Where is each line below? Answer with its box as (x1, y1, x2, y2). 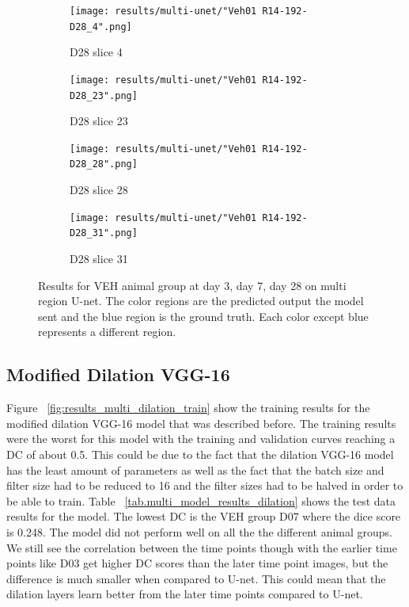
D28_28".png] (70, 158, 138, 170)
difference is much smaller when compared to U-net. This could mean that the (6, 570, 386, 586)
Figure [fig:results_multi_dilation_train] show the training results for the (6, 399, 370, 416)
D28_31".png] (70, 227, 138, 239)
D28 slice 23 (70, 113, 128, 129)
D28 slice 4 (70, 44, 123, 60)
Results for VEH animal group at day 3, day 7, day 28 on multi (38, 277, 347, 293)
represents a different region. (38, 323, 176, 340)
